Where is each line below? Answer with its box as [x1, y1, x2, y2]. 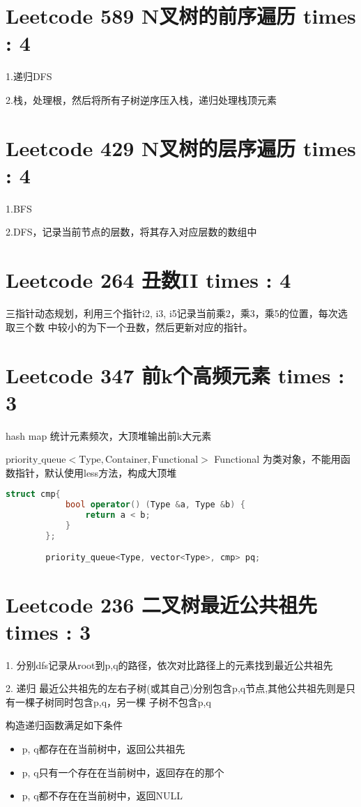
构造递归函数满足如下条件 [6, 718, 123, 732]
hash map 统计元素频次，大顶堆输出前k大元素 [6, 428, 212, 443]
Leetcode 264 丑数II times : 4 [6, 266, 291, 294]
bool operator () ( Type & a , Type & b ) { [65, 500, 245, 510]
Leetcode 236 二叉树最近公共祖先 [6, 590, 318, 618]
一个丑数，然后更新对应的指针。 [106, 319, 253, 334]
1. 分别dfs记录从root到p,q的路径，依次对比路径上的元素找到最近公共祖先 [6, 657, 333, 672]
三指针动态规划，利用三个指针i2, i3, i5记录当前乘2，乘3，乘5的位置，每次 [6, 306, 338, 321]
